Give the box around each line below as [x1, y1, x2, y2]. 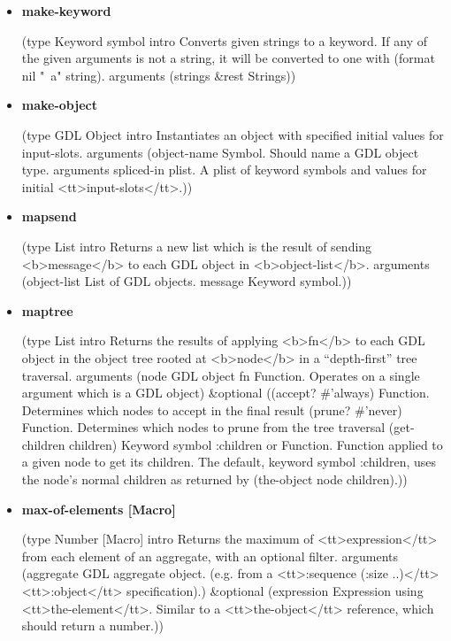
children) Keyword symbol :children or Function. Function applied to [69, 435, 443, 453]
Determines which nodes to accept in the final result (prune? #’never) [21, 400, 402, 419]
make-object [21, 96, 97, 114]
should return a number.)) [21, 616, 164, 635]
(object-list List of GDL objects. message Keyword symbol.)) [21, 272, 352, 290]
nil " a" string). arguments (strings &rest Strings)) [21, 66, 296, 84]
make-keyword [21, 2, 111, 19]
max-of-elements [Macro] [21, 499, 176, 518]
